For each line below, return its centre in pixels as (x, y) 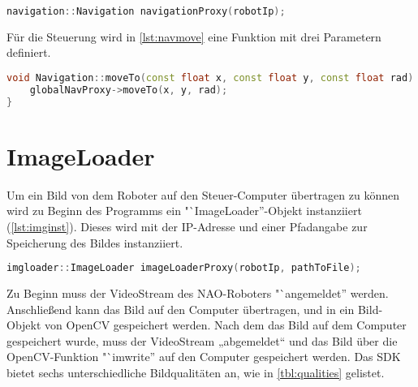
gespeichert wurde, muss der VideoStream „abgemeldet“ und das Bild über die (202, 340)
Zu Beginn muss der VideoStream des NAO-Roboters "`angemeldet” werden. (198, 293)
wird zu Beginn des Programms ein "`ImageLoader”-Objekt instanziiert (184, 211)
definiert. (29, 52)
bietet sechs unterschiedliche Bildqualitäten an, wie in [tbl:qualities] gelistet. (196, 373)
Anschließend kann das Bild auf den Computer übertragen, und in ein (181, 309)
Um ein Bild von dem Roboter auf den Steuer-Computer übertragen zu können (203, 194)
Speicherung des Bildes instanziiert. (95, 242)
